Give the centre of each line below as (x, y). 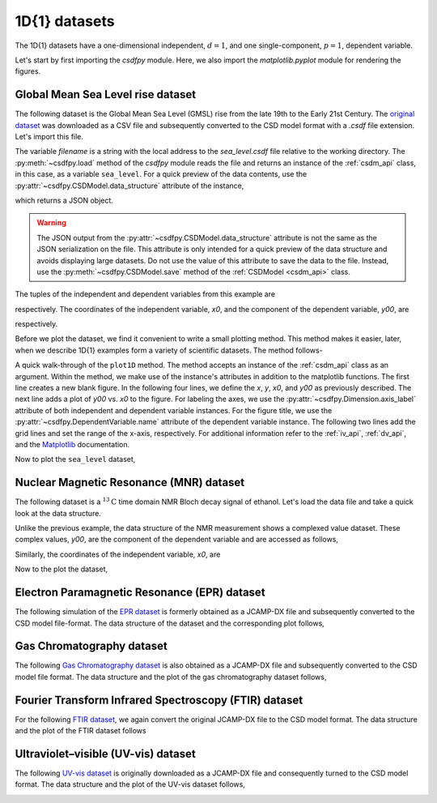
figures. (28, 71)
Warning (51, 223)
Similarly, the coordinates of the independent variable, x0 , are (118, 554)
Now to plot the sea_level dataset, (75, 459)
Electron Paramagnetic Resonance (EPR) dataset (140, 593)
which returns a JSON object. (64, 200)
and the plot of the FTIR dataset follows (81, 731)
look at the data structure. (58, 513)
